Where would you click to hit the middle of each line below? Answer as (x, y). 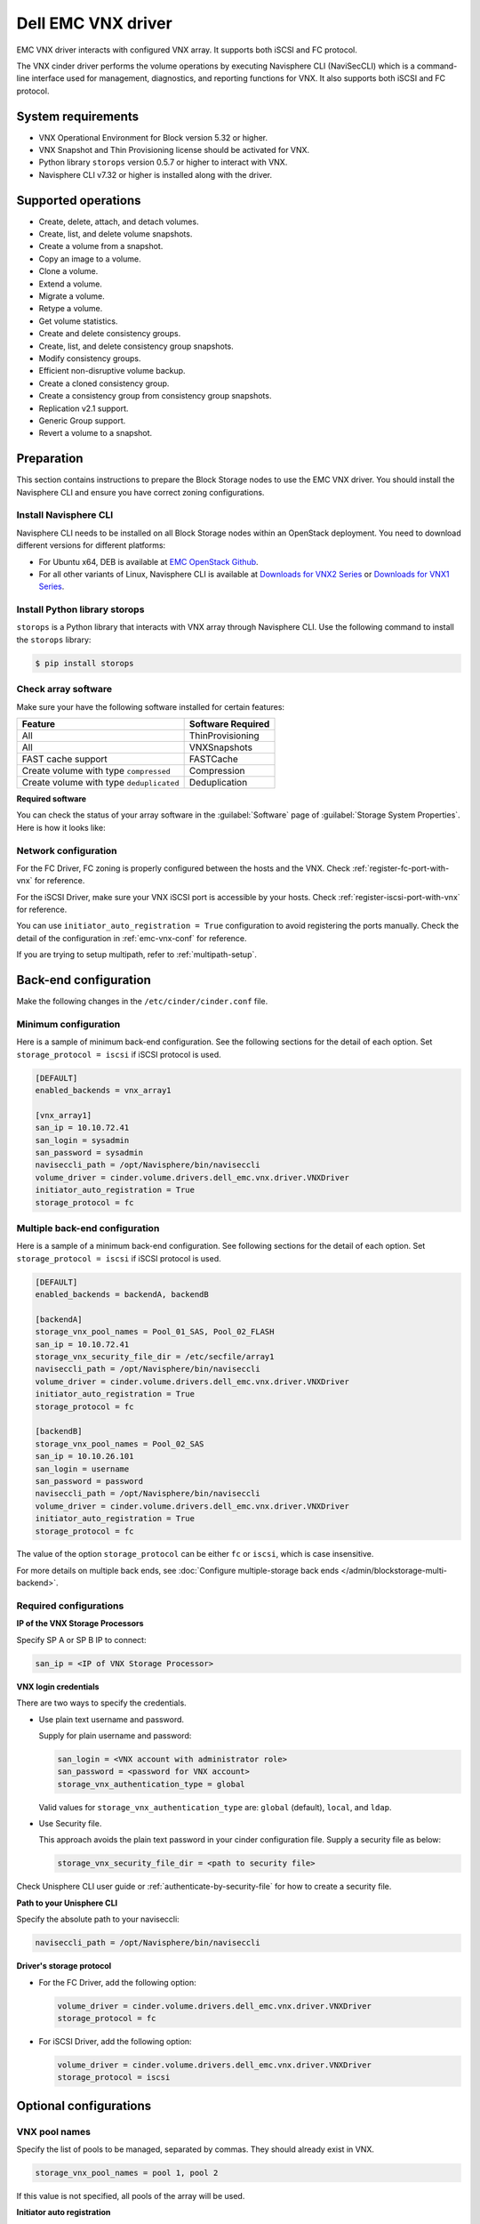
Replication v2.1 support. (84, 408)
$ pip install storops (84, 663)
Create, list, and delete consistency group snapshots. (136, 346)
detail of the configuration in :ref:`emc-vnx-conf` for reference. (132, 938)
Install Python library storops (80, 609)
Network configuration (67, 850)
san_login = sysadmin (82, 1140)
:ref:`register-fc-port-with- (401, 868)
